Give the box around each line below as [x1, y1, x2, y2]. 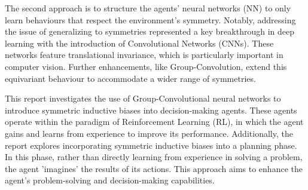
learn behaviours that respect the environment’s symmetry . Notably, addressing [5, 13, 296, 26]
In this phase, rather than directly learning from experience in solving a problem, [5, 151, 303, 163]
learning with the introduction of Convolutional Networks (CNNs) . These [5, 36, 274, 49]
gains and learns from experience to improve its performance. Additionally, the [5, 127, 293, 139]
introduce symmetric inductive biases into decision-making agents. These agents [5, 103, 297, 116]
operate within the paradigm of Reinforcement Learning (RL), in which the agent [5, 115, 304, 128]
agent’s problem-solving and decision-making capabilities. [5, 174, 215, 186]
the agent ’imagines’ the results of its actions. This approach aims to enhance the [5, 162, 303, 174]
